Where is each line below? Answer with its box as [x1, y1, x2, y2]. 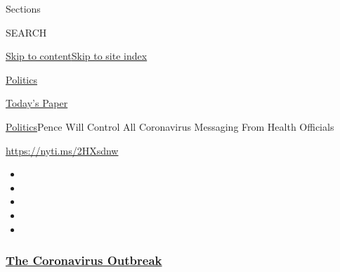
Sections [6, 1, 41, 15]
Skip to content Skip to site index [6, 48, 148, 63]
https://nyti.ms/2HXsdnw [6, 143, 119, 157]
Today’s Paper [6, 96, 68, 110]
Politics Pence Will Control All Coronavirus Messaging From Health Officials [6, 119, 334, 134]
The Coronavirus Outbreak [6, 252, 162, 269]
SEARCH [6, 25, 47, 39]
